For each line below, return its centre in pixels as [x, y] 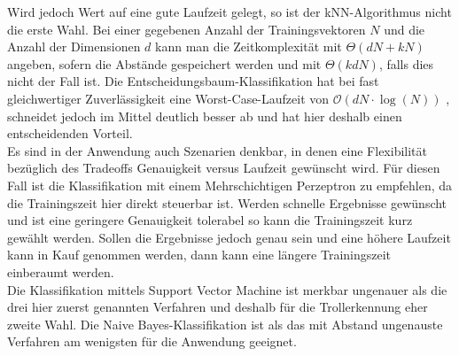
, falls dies [406, 63]
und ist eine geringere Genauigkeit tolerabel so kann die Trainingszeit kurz [210, 220]
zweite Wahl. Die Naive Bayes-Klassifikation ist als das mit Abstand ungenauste [225, 324]
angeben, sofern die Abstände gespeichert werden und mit [164, 63]
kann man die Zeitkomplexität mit [249, 46]
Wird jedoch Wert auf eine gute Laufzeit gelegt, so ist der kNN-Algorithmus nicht [229, 12]
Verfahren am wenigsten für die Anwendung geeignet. [152, 341]
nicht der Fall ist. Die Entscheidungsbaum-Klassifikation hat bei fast [193, 81]
